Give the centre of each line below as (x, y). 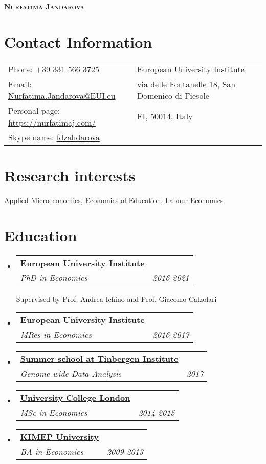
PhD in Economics (54, 277)
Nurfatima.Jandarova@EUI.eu (62, 95)
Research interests (70, 175)
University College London (75, 398)
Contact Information (78, 41)
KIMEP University (59, 437)
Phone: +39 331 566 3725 (54, 69)
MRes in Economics (56, 335)
